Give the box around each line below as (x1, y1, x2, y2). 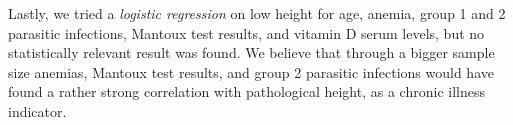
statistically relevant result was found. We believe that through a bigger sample (8, 42, 495, 63)
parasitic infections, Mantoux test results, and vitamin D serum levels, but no (8, 22, 485, 43)
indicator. (8, 100, 67, 121)
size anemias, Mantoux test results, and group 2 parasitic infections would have (8, 61, 494, 82)
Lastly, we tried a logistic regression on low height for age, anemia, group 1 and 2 (8, 3, 506, 23)
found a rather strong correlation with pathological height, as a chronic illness (8, 81, 485, 102)
